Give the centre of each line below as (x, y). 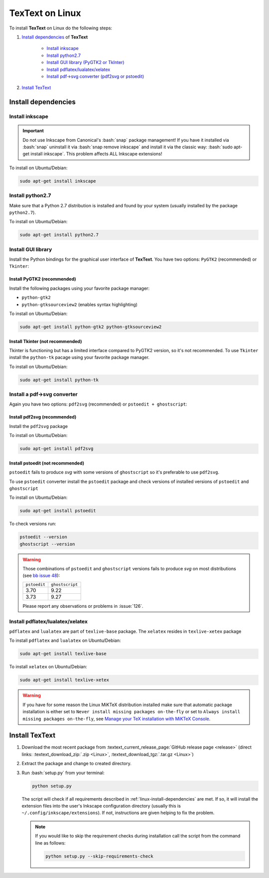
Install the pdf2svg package (39, 426)
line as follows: (50, 843)
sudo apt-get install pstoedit (58, 511)
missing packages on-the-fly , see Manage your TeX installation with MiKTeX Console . (117, 719)
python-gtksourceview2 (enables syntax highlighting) (80, 304)
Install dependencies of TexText (55, 37)
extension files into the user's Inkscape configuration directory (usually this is (101, 806)
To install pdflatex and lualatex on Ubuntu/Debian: (65, 641)
